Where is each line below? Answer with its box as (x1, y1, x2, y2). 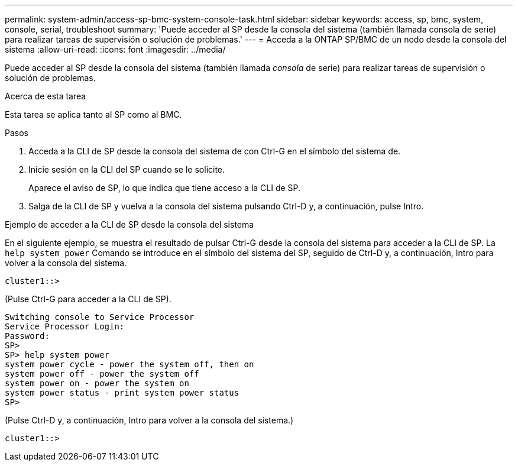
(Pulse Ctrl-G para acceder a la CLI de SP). (5, 294, 171, 304)
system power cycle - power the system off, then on (5, 360, 254, 369)
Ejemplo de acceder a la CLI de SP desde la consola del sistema (5, 219, 254, 229)
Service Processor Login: (5, 322, 125, 331)
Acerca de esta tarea (5, 91, 86, 101)
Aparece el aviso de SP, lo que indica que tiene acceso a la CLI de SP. (28, 183, 301, 193)
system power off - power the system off (5, 369, 199, 378)
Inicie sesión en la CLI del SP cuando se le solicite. (28, 164, 225, 174)
